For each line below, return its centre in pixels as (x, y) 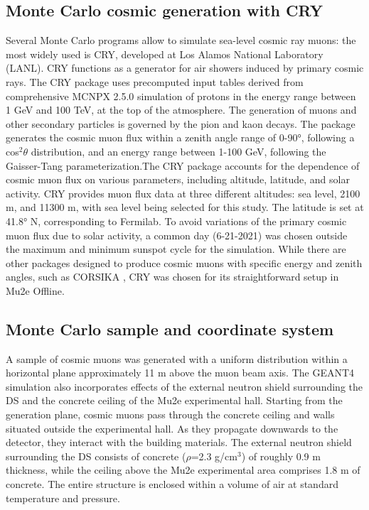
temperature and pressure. (63, 498)
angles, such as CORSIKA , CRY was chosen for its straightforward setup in (172, 277)
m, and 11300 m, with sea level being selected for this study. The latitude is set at (185, 207)
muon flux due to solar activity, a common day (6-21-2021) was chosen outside (177, 235)
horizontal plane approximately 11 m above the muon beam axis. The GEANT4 (180, 373)
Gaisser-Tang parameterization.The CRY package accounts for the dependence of (183, 165)
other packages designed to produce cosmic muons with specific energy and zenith (184, 262)
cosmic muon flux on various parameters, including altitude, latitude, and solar (178, 179)
